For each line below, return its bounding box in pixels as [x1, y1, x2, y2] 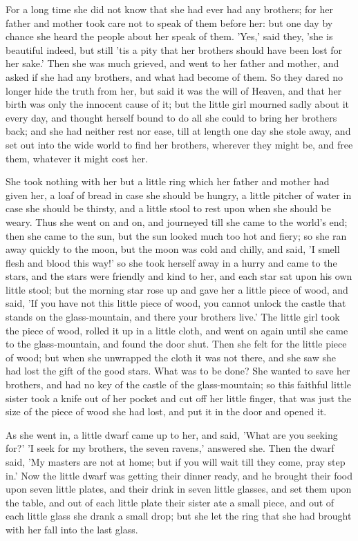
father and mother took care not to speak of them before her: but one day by [6, 15, 333, 30]
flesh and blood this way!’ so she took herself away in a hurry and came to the [6, 255, 337, 269]
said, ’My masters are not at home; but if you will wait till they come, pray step [6, 455, 346, 468]
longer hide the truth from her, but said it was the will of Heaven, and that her [6, 83, 342, 97]
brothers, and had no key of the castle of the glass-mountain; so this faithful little [6, 377, 351, 392]
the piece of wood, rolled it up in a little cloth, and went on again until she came [6, 323, 348, 337]
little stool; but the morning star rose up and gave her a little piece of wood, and [6, 282, 348, 296]
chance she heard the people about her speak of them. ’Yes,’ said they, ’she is [6, 29, 333, 44]
